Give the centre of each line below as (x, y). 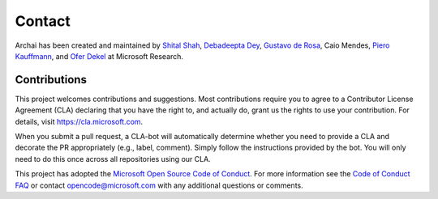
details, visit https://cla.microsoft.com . (79, 121)
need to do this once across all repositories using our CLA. (113, 159)
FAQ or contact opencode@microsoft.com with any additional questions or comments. (159, 185)
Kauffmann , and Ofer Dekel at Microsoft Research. (99, 56)
